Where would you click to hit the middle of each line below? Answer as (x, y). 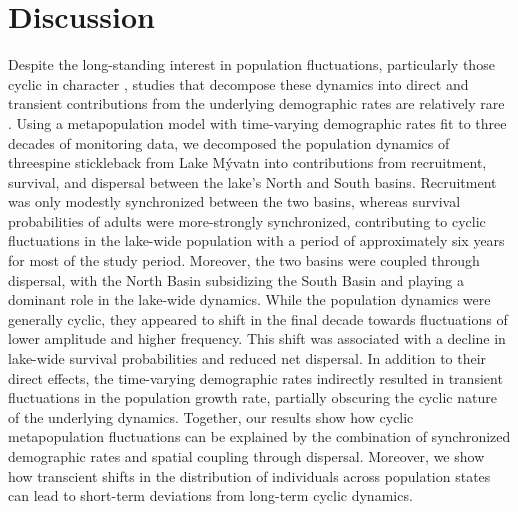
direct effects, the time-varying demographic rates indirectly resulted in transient (255, 377)
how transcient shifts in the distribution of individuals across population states (249, 475)
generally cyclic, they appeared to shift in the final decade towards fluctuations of (258, 318)
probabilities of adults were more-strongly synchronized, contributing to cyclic (247, 220)
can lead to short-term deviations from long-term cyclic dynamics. (210, 495)
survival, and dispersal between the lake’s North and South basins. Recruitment (252, 181)
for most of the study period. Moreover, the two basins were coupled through (244, 260)
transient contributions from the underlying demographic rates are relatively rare (256, 103)
